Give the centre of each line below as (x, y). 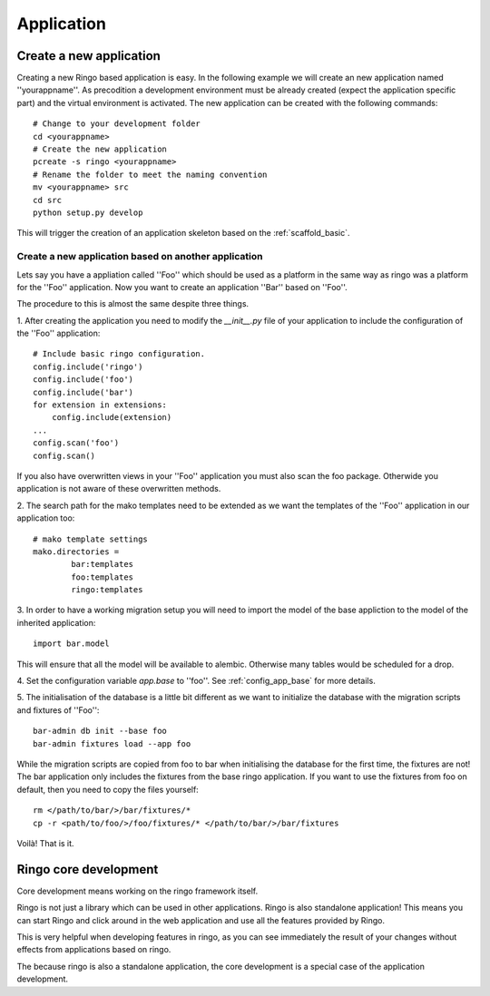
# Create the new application (100, 149)
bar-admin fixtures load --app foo (112, 743)
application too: (46, 518)
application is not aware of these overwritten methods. (119, 489)
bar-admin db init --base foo (100, 731)
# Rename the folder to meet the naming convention (150, 174)
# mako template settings (91, 539)
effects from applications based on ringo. (94, 950)
